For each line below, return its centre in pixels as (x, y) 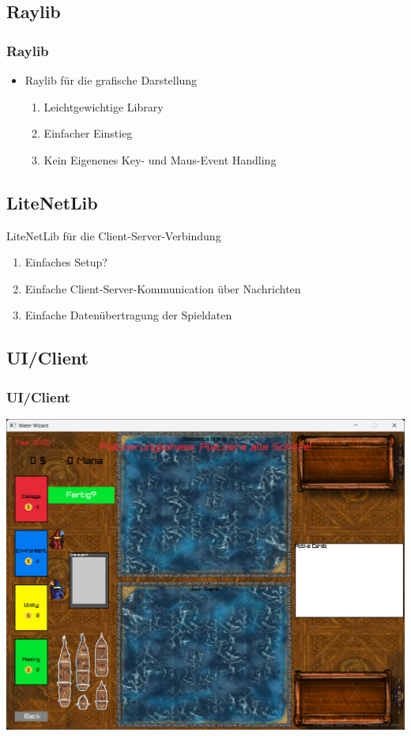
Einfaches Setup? (66, 262)
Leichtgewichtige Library (104, 106)
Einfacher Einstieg (88, 133)
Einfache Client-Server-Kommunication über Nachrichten (163, 288)
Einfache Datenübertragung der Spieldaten (128, 315)
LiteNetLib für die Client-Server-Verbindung (114, 235)
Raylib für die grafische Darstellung (111, 80)
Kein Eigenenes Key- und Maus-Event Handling (160, 159)
